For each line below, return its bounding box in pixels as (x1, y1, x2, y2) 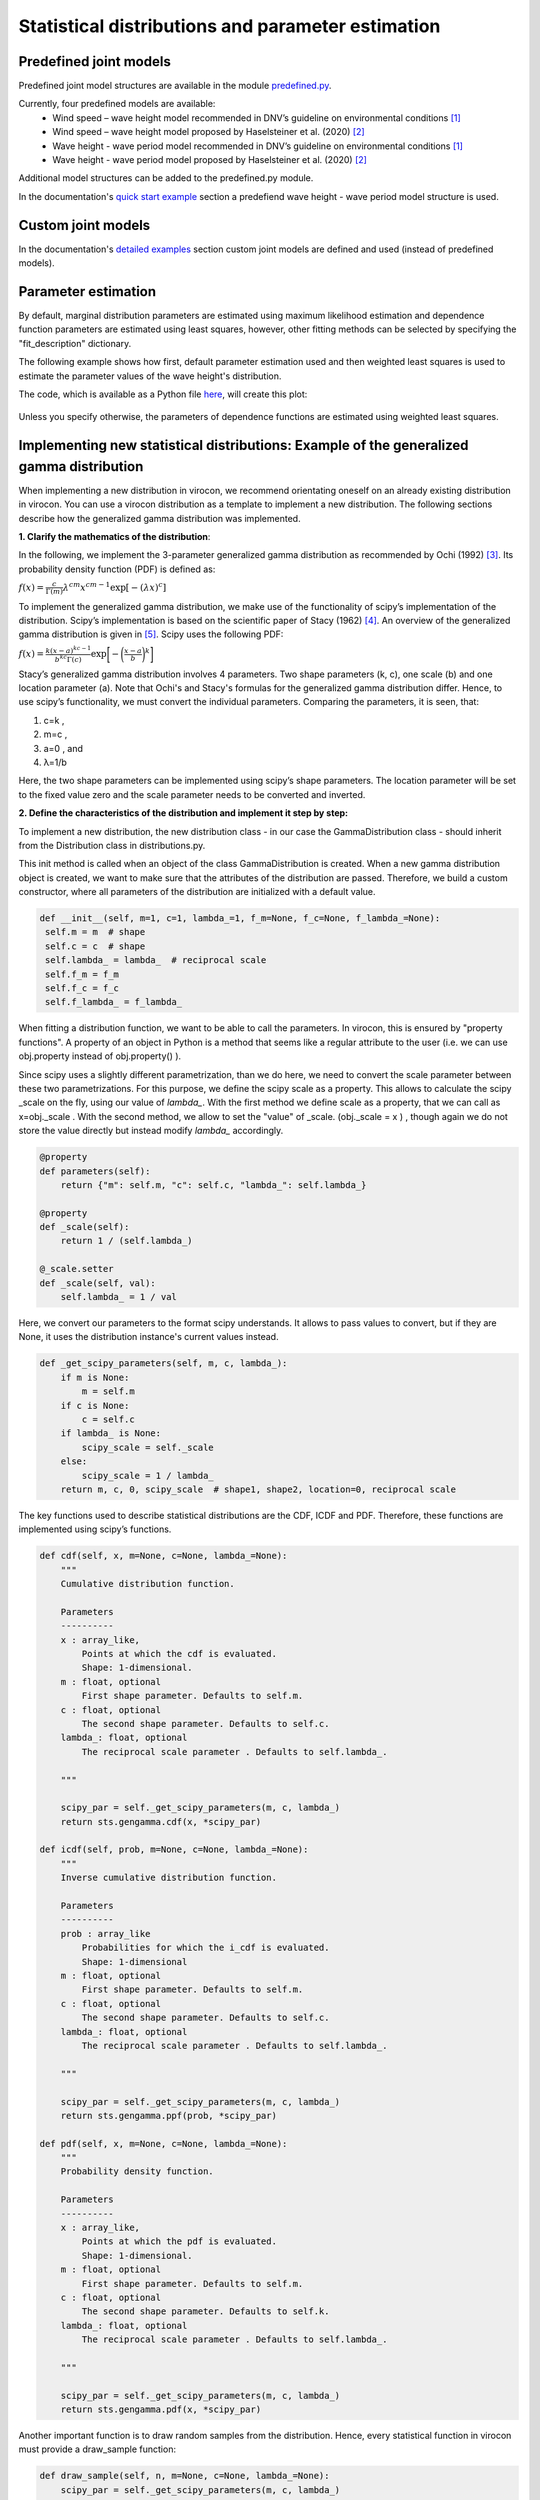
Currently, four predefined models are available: (18, 98, 216, 110)
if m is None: (60, 1371, 130, 1383)
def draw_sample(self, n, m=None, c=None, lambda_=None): (39, 2470, 330, 2482)
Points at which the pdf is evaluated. (81, 2236, 277, 2247)
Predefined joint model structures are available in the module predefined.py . (18, 80, 332, 92)
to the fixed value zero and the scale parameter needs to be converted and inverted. (18, 788, 366, 800)
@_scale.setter (39, 1263, 114, 1275)
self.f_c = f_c (45, 983, 120, 994)
